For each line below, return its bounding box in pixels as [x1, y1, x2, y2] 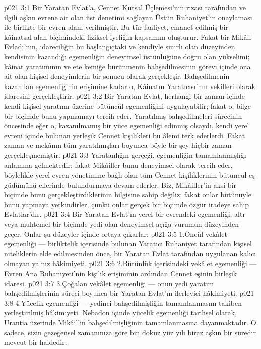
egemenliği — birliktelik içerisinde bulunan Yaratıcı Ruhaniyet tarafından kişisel [4, 238, 252, 249]
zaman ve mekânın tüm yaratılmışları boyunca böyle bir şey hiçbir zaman [4, 140, 232, 150]
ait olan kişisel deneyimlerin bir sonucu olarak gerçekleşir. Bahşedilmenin [4, 71, 230, 81]
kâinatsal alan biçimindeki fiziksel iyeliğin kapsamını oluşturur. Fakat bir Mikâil [4, 31, 251, 42]
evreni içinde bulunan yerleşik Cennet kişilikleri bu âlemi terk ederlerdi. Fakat [4, 130, 245, 140]
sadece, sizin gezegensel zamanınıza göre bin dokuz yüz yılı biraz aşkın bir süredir [4, 327, 256, 337]
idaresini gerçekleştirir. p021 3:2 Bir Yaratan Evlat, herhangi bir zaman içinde [4, 91, 245, 101]
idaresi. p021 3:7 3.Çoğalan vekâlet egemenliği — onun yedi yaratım [4, 278, 214, 288]
